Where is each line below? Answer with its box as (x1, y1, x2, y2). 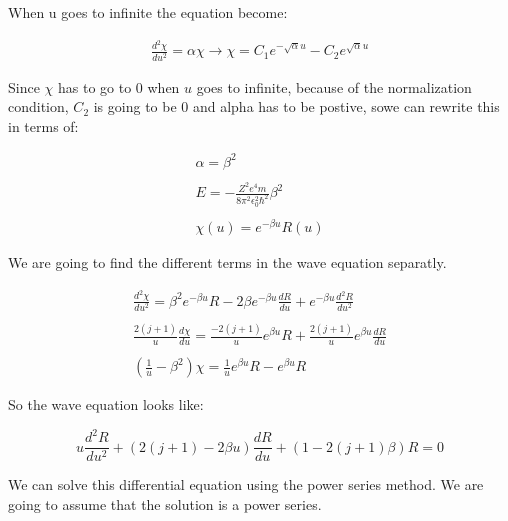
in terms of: (8, 115, 79, 136)
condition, (8, 96, 69, 117)
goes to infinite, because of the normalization (196, 76, 472, 97)
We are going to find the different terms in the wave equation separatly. (8, 252, 447, 273)
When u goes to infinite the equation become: (8, 2, 288, 22)
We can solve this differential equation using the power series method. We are (8, 474, 484, 495)
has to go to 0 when (57, 76, 180, 97)
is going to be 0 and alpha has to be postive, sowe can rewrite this (93, 96, 500, 117)
